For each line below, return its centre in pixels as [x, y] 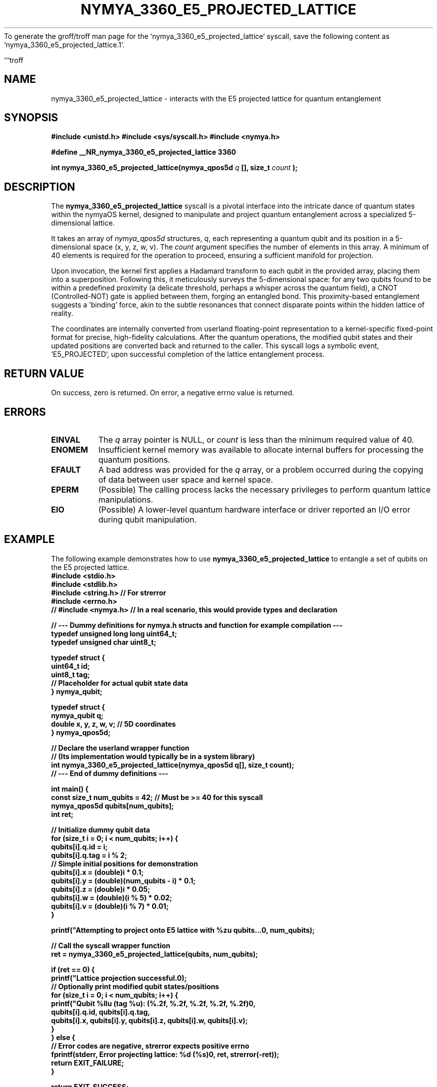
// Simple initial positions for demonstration [124, 863]
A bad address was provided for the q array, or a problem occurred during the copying [261, 469]
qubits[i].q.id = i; [79, 846]
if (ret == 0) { [73, 969]
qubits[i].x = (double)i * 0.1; [97, 872]
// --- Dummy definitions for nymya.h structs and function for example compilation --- [197, 625]
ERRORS [25, 412]
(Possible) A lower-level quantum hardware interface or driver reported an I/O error [254, 509]
